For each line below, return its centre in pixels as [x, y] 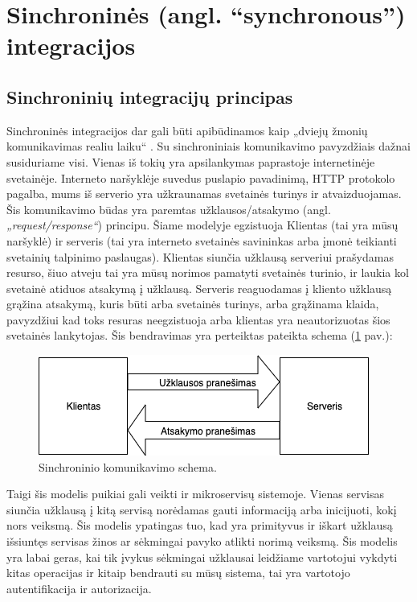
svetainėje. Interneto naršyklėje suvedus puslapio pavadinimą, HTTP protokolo [201, 177]
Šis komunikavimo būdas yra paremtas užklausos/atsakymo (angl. [169, 209]
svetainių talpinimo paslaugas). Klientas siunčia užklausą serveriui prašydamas [200, 256]
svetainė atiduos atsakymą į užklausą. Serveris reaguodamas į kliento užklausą [199, 288]
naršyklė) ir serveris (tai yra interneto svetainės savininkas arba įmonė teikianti [202, 240]
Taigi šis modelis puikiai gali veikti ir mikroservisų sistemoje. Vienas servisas [195, 494]
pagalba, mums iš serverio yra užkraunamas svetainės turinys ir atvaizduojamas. [204, 194]
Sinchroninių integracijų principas [150, 96]
